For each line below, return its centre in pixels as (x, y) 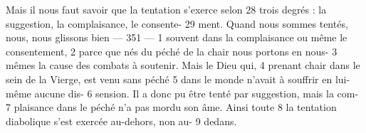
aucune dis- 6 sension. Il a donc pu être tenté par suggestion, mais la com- (197, 93)
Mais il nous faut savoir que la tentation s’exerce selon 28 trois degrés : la (166, 9)
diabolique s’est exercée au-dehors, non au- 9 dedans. (121, 121)
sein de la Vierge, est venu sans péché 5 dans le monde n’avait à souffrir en (169, 79)
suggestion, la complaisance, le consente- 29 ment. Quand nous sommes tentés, (177, 23)
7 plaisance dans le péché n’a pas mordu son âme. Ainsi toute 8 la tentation (171, 107)
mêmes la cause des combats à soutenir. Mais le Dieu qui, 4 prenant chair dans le (183, 65)
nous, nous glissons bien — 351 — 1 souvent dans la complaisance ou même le (177, 37)
